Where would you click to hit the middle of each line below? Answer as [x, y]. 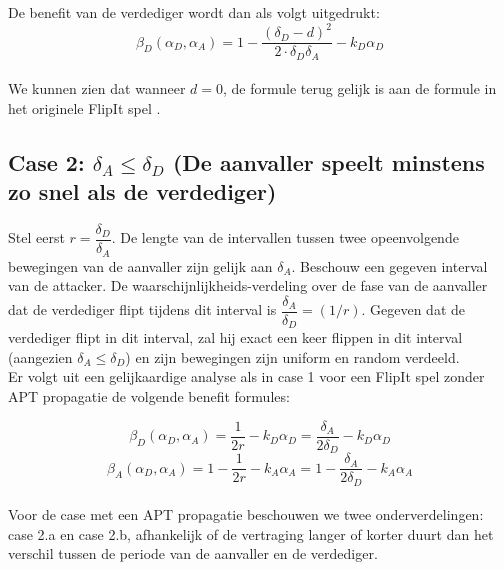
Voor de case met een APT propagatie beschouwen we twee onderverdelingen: [246, 514]
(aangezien [40, 356]
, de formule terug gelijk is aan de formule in [359, 88]
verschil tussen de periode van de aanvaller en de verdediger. [193, 553]
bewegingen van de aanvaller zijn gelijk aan [140, 265]
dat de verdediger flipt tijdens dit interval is [142, 309]
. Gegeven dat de [413, 309]
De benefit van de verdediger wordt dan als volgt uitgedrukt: [194, 12]
